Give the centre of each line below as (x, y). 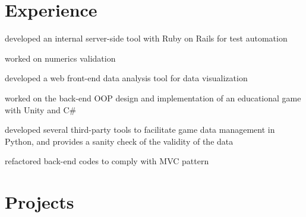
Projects (40, 202)
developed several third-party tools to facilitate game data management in (140, 130)
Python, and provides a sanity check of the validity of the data (119, 141)
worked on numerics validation (60, 58)
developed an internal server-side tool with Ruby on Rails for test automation (146, 38)
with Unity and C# (41, 109)
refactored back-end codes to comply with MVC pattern (107, 161)
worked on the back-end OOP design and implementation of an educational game (153, 98)
